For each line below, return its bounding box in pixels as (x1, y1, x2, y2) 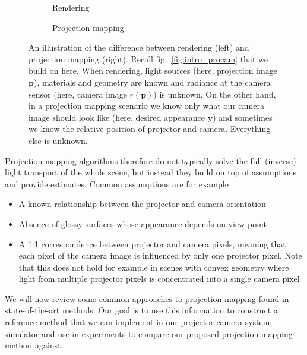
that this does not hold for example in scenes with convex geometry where (18, 260, 289, 273)
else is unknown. (29, 134, 88, 146)
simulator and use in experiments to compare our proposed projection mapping (5, 327, 293, 340)
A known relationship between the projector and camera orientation (18, 197, 266, 210)
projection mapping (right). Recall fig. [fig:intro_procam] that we (29, 52, 268, 65)
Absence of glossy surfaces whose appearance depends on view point (18, 217, 267, 230)
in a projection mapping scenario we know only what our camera (29, 99, 264, 112)
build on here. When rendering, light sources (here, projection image (29, 64, 277, 77)
